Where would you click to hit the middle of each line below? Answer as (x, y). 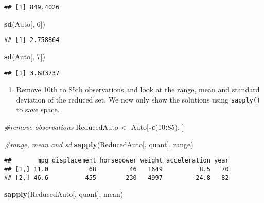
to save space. (38, 109)
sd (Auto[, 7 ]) (25, 56)
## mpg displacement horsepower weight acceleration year (117, 161)
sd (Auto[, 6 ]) (25, 23)
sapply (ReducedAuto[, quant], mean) (64, 194)
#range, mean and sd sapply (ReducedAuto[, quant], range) (99, 144)
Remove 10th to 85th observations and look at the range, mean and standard (138, 89)
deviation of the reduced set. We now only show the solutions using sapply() (138, 99)
